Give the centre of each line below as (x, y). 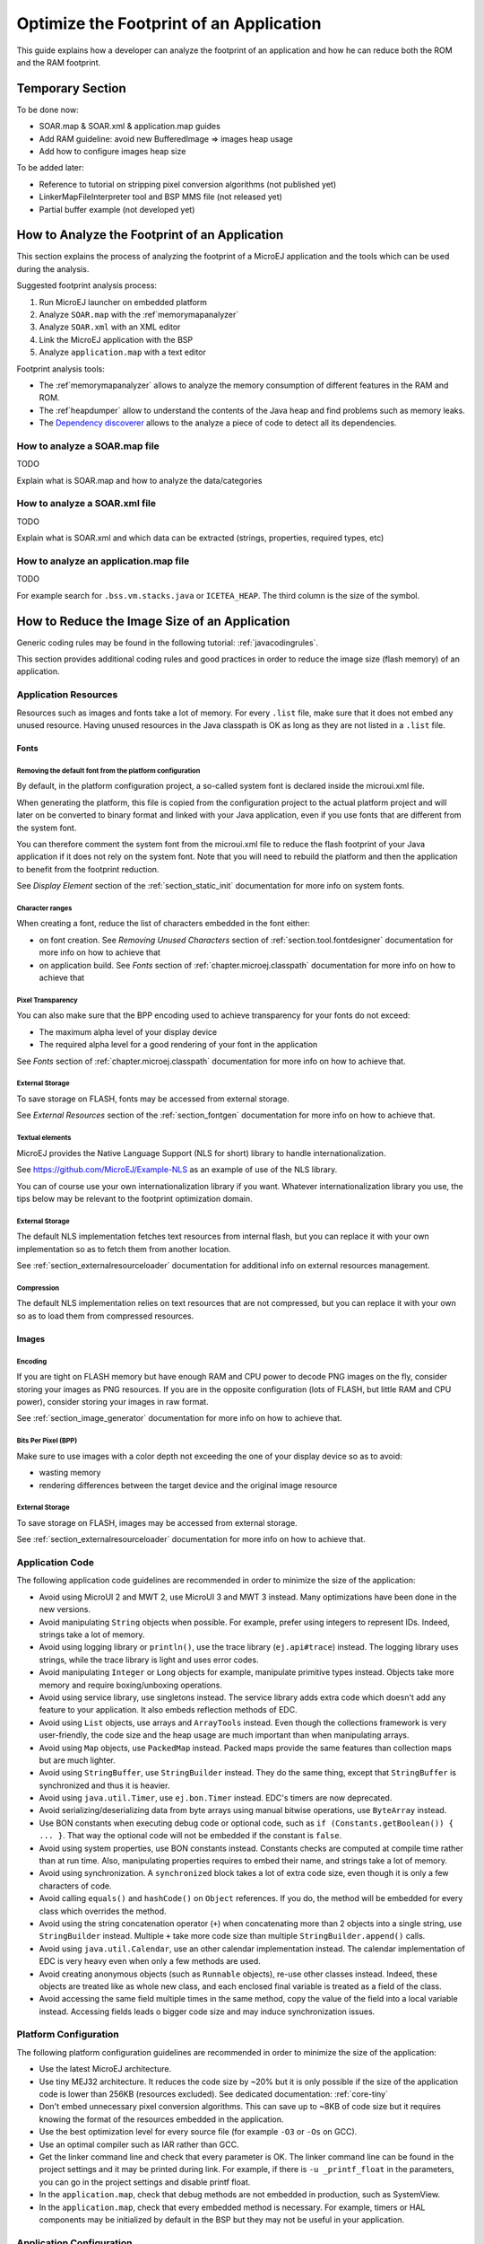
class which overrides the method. (103, 1911)
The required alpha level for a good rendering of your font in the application (178, 1045)
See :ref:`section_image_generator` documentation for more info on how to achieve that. (179, 1418)
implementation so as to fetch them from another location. (124, 1249)
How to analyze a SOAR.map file (88, 446)
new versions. (65, 1609)
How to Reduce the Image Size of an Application (153, 621)
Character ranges (44, 908)
